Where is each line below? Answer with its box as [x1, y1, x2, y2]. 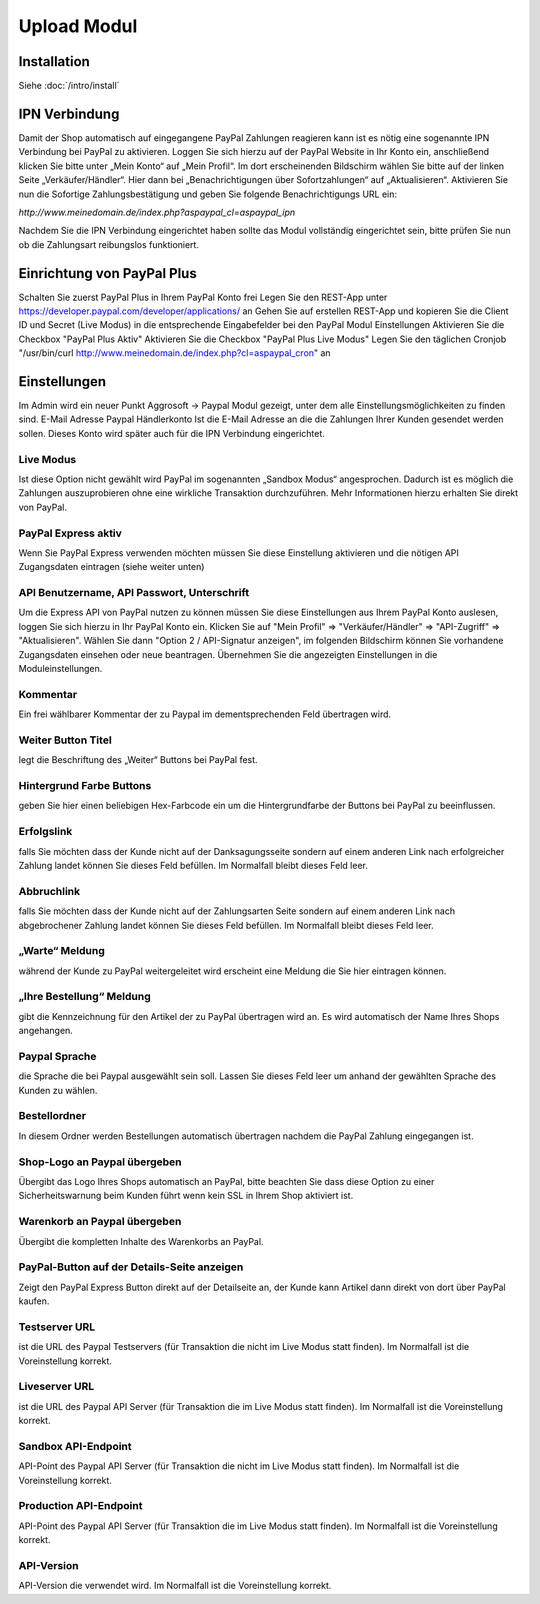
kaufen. [18, 1295, 50, 1307]
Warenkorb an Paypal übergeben [18, 1215, 182, 1229]
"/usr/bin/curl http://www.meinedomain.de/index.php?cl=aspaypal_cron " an [18, 347, 331, 359]
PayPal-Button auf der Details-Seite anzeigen [18, 1260, 244, 1274]
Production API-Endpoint [18, 1499, 143, 1513]
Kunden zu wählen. [18, 1084, 98, 1096]
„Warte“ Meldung [18, 944, 105, 958]
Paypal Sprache [18, 1049, 97, 1063]
